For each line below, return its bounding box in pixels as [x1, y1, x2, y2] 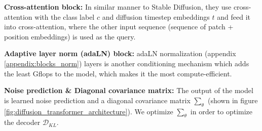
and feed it [217, 11, 250, 22]
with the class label [34, 11, 95, 22]
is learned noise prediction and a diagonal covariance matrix [4, 95, 191, 105]
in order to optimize [190, 106, 253, 116]
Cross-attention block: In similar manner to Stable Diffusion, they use [4, 2, 232, 12]
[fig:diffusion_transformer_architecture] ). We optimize [4, 106, 173, 116]
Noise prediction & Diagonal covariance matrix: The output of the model [4, 85, 253, 96]
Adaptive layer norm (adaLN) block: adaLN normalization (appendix [4, 48, 236, 59]
